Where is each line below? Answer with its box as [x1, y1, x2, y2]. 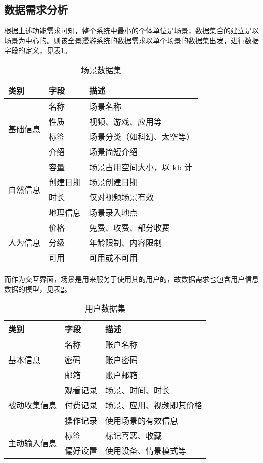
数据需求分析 [4, 2, 68, 17]
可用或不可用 [89, 251, 138, 264]
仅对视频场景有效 [89, 191, 154, 203]
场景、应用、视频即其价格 [105, 399, 203, 411]
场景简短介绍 [89, 145, 138, 158]
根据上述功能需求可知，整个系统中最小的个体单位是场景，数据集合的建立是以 [4, 25, 259, 36]
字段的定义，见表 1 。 [4, 45, 71, 56]
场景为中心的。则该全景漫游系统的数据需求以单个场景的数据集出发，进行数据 [4, 35, 259, 45]
